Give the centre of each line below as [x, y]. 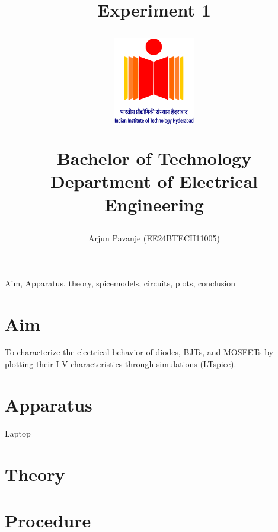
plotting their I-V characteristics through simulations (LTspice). [121, 364]
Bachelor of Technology [154, 157]
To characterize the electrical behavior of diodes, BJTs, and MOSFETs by [139, 352]
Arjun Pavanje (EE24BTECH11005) [154, 238]
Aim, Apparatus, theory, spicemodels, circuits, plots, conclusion [120, 283]
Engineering [154, 204]
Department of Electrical [154, 181]
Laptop [18, 433]
